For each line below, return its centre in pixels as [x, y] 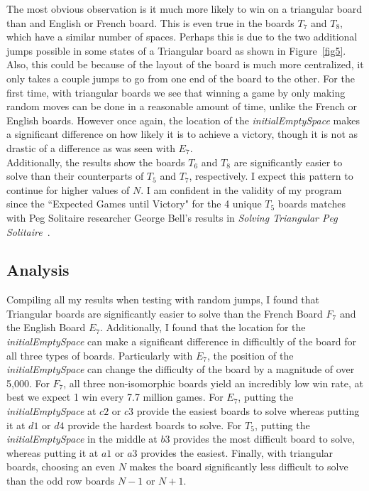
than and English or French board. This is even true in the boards [150, 22]
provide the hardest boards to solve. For [155, 425]
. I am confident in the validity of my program [241, 189]
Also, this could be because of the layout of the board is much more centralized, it [185, 64]
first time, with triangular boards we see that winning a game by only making [176, 92]
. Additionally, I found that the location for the [203, 327]
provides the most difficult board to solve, [264, 439]
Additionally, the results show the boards [96, 162]
